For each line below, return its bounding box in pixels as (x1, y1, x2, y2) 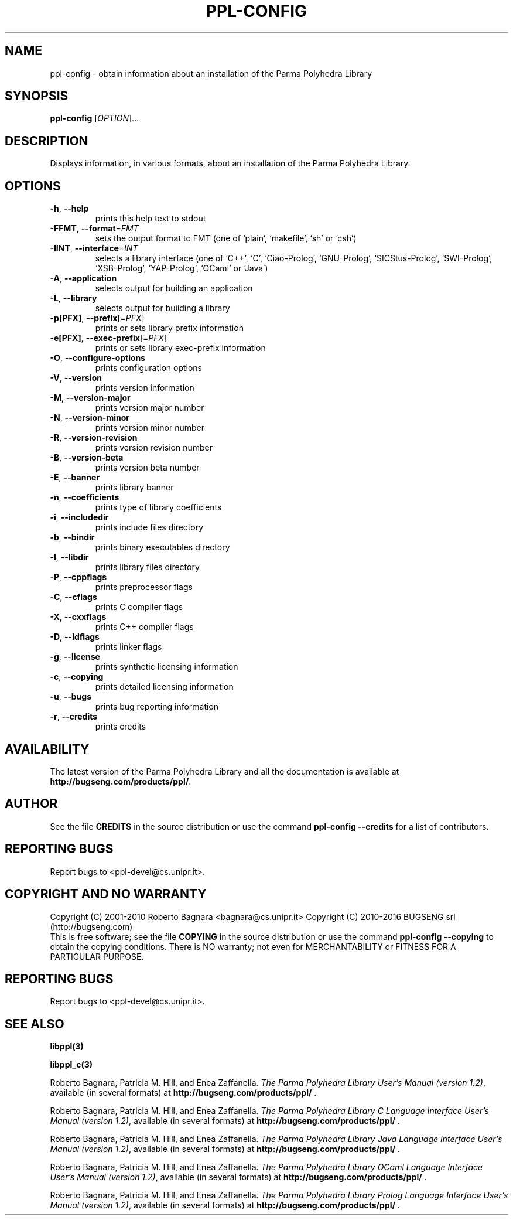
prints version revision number (95, 442, 213, 453)
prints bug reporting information (95, 701, 219, 712)
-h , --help (50, 203, 89, 214)
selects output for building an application (95, 283, 253, 294)
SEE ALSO (5, 1016, 64, 1031)
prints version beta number (95, 462, 200, 473)
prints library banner (95, 482, 174, 493)
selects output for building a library (95, 303, 230, 313)
